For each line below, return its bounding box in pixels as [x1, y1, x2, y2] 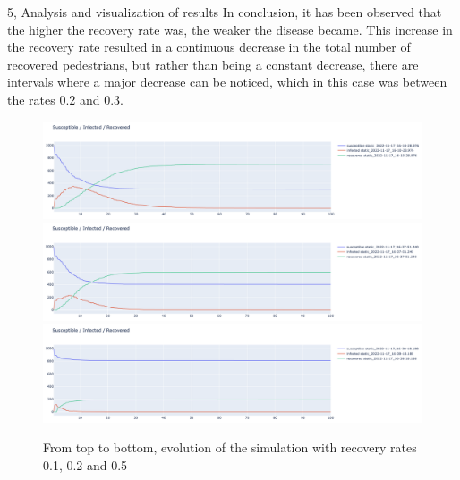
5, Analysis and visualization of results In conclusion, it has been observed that [7, 3, 442, 21]
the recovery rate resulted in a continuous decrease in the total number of [7, 38, 411, 56]
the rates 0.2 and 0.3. [7, 89, 124, 108]
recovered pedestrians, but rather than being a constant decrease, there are [7, 55, 419, 73]
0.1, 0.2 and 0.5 [43, 455, 128, 474]
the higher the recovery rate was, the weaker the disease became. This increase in [7, 20, 453, 38]
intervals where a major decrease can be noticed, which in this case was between [7, 72, 447, 91]
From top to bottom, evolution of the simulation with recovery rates [43, 438, 417, 457]
